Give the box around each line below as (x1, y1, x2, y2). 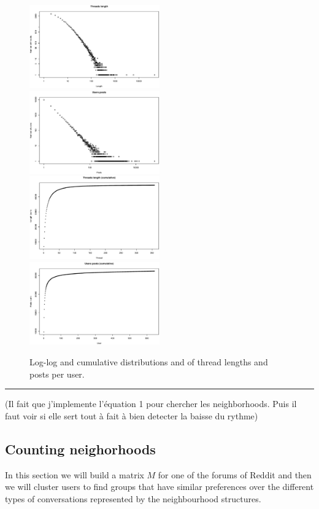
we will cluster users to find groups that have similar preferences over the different (5, 480, 314, 493)
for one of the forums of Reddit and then (158, 468, 312, 481)
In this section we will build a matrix (5, 468, 144, 481)
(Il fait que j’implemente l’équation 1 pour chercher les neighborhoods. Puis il (5, 397, 297, 410)
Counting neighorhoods (5, 439, 156, 458)
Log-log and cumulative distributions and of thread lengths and (29, 356, 268, 368)
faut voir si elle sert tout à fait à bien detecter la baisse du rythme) (5, 409, 258, 422)
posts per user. (29, 367, 85, 380)
